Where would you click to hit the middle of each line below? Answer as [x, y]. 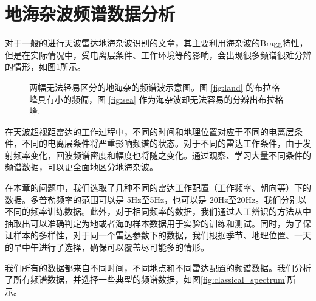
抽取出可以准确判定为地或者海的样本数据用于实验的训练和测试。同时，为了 [154, 223]
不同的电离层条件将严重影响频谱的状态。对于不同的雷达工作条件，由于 [162, 143]
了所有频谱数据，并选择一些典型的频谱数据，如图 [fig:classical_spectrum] [146, 279]
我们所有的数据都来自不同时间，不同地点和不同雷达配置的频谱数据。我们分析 [158, 267]
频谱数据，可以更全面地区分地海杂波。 [81, 167]
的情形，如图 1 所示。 [45, 67]
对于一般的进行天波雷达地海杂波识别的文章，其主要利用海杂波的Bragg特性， [156, 43]
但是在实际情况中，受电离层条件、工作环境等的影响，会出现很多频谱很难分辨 [158, 54]
